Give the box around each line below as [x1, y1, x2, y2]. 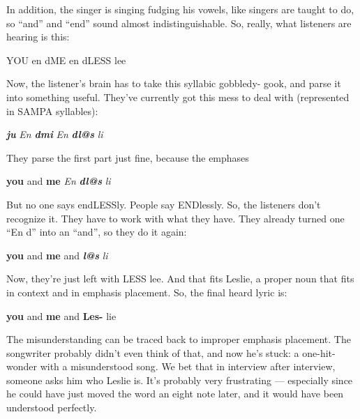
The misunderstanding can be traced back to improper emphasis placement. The [6, 332, 351, 346]
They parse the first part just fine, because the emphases [6, 150, 249, 165]
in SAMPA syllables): [6, 103, 98, 118]
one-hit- [302, 345, 336, 360]
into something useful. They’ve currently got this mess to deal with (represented [6, 89, 350, 104]
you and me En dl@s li [6, 174, 111, 188]
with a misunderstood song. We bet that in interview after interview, [40, 359, 336, 374]
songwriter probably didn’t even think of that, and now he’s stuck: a [6, 345, 299, 360]
